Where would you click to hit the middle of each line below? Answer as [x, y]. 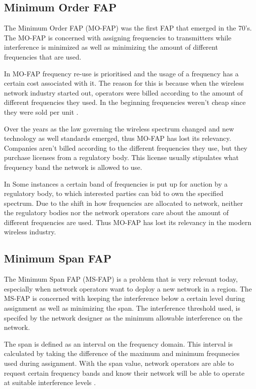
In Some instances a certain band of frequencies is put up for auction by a [116, 183]
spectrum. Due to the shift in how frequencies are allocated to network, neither [124, 203]
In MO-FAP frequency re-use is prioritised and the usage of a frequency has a [121, 73]
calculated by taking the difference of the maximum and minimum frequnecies [122, 353]
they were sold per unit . [41, 112]
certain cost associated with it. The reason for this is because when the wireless [124, 83]
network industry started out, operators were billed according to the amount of [124, 92]
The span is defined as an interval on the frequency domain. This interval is [118, 343]
